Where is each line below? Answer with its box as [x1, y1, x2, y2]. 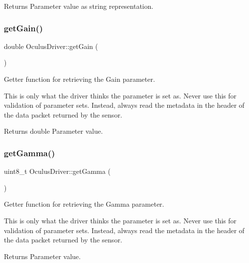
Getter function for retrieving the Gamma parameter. [4, 199, 164, 209]
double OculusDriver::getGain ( [4, 41, 98, 51]
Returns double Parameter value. [4, 126, 103, 136]
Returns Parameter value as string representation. [4, 1, 154, 11]
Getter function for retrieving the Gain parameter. [4, 74, 155, 84]
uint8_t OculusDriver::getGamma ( [4, 166, 111, 176]
